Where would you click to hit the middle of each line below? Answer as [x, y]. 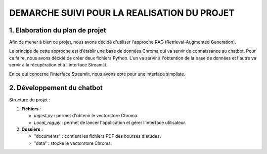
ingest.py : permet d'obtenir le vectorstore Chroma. [86, 116]
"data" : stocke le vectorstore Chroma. [73, 143]
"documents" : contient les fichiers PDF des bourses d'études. [97, 136]
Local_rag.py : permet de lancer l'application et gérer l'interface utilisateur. [110, 123]
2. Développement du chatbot [56, 88]
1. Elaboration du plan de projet [58, 30]
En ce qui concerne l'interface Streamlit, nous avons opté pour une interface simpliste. [97, 74]
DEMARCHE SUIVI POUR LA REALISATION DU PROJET [122, 13]
